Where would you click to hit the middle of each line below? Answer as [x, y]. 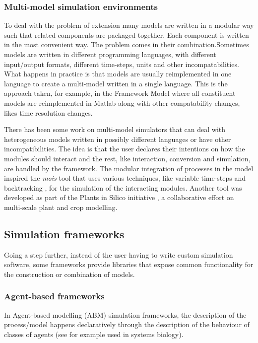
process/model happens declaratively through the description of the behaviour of [127, 324]
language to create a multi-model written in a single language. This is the [116, 83]
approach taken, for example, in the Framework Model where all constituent [120, 93]
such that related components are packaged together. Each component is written [127, 34]
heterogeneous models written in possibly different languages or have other [118, 139]
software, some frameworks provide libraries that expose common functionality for [129, 264]
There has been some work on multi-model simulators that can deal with [115, 129]
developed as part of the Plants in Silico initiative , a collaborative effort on [119, 197]
